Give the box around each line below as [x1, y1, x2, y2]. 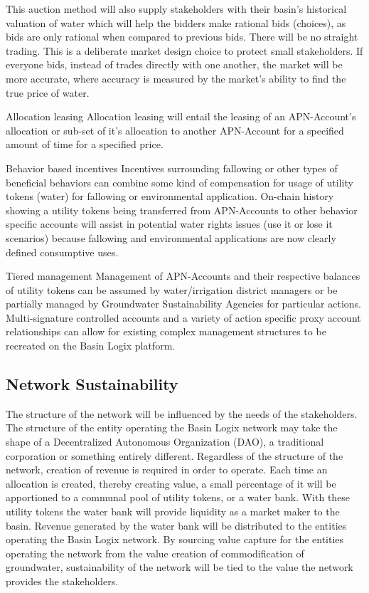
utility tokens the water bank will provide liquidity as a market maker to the [6, 504, 340, 519]
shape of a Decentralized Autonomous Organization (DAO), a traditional [6, 434, 324, 449]
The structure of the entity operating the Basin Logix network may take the [6, 420, 338, 435]
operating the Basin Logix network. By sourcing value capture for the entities [6, 532, 344, 547]
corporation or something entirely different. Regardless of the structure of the [6, 448, 343, 463]
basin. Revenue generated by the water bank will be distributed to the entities [6, 518, 347, 532]
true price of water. [6, 85, 90, 100]
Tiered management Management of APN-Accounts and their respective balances [6, 268, 360, 283]
